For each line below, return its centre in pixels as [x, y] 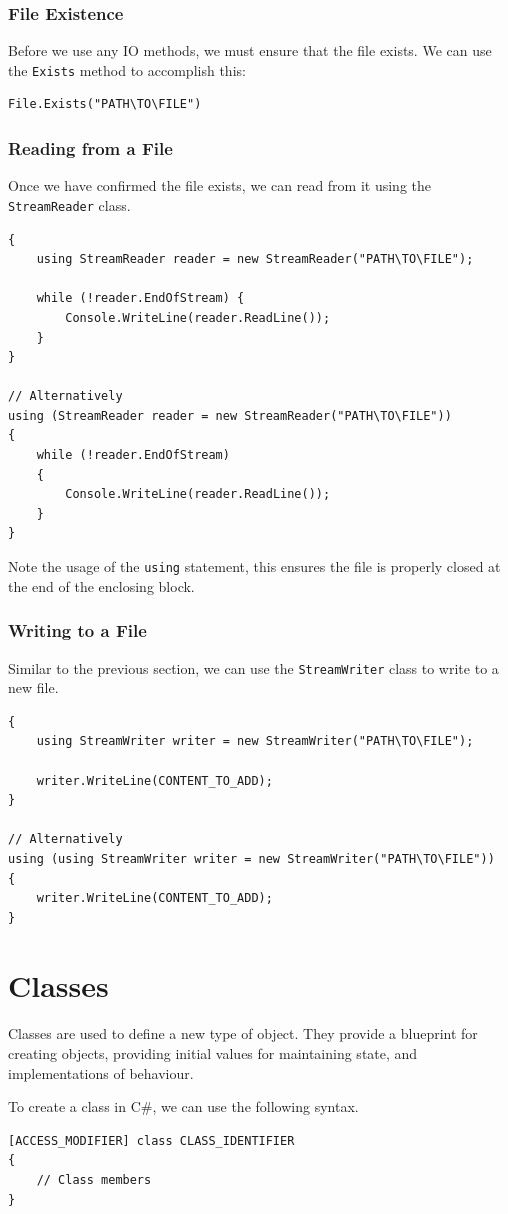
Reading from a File [90, 147]
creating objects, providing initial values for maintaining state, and [213, 1053]
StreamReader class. [69, 204]
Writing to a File [77, 630]
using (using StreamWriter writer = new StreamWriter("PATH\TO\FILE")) [251, 858]
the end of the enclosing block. [101, 585]
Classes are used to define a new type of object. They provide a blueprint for [243, 1033]
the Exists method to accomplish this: [127, 69]
